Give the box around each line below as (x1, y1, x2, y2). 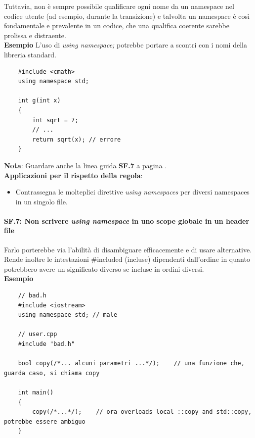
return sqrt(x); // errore (32, 136, 121, 143)
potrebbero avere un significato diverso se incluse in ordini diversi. (4, 263, 204, 274)
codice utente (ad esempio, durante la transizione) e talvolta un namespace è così (4, 10, 250, 21)
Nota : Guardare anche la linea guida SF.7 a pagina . (4, 160, 167, 170)
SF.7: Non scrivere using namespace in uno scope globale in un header (4, 215, 250, 226)
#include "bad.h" (18, 341, 75, 348)
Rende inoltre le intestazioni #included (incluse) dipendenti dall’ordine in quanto (4, 254, 250, 264)
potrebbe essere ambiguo (4, 418, 85, 425)
